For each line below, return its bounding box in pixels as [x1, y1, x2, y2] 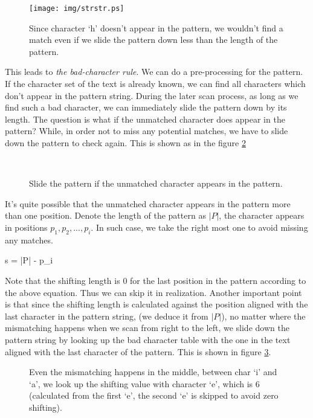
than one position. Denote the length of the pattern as [5, 209, 206, 222]
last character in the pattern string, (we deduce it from [5, 309, 208, 322]
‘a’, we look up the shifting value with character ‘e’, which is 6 [29, 377, 260, 390]
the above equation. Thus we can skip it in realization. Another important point [5, 286, 302, 298]
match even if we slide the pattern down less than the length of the [29, 33, 278, 46]
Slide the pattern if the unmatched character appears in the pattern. [29, 177, 283, 190]
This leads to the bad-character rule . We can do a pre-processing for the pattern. [5, 65, 303, 78]
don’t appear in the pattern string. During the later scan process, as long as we [5, 89, 298, 101]
